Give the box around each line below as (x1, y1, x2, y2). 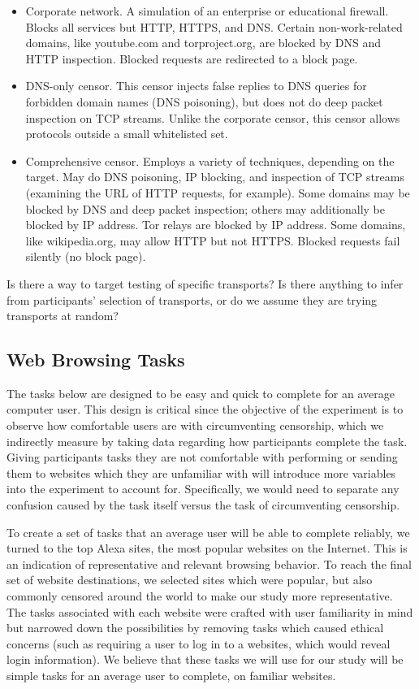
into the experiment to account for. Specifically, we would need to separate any (6, 480, 400, 497)
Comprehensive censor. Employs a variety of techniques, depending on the (25, 152, 395, 169)
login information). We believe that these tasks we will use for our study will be (6, 651, 404, 668)
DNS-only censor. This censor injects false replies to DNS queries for (25, 77, 367, 94)
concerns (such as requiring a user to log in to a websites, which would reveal (6, 635, 391, 652)
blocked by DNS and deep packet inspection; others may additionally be (25, 200, 385, 217)
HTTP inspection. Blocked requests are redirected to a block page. (25, 50, 358, 67)
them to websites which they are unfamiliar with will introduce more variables (6, 464, 396, 481)
